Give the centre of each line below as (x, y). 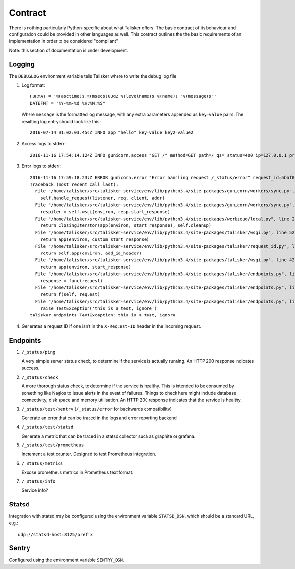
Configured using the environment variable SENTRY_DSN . (67, 560)
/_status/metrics (42, 463)
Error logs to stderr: (41, 166)
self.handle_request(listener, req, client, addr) (103, 198)
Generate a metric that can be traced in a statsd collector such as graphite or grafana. (108, 436)
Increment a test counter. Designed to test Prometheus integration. (89, 454)
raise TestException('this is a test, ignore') (99, 308)
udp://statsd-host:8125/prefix (56, 534)
